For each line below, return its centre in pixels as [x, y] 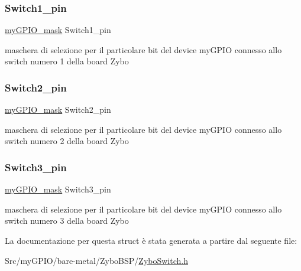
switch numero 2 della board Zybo [67, 141]
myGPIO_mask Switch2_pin [58, 110]
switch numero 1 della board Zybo [67, 61]
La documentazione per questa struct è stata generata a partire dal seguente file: [151, 240]
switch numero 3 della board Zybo [67, 221]
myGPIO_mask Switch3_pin [58, 189]
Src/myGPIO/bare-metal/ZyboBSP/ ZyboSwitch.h [96, 260]
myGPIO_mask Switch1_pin [58, 30]
